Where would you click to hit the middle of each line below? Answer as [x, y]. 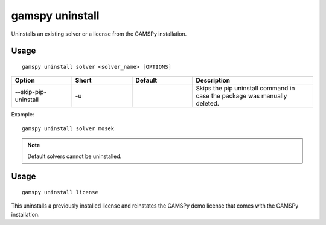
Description [213, 80]
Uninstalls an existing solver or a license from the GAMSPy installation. [99, 34]
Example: [23, 115]
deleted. [208, 104]
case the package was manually [241, 96]
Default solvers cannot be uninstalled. [75, 156]
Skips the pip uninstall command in [245, 89]
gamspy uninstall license [60, 192]
